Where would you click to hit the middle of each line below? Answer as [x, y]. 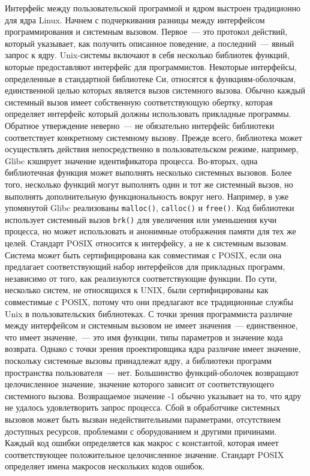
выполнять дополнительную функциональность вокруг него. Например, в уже [147, 196]
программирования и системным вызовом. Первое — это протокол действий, [146, 31]
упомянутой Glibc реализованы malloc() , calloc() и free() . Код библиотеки [150, 208]
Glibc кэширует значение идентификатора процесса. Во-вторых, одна [131, 160]
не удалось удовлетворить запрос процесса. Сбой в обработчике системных [143, 407]
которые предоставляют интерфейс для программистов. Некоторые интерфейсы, [151, 66]
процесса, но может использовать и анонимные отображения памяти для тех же [151, 231]
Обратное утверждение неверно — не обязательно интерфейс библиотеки [140, 125]
